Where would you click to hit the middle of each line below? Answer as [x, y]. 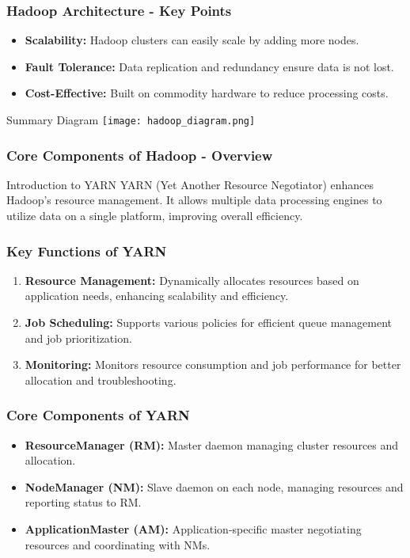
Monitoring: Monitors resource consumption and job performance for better [213, 364]
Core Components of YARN [98, 415]
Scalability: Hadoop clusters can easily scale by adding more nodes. [192, 40]
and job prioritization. [78, 338]
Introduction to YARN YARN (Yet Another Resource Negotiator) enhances [190, 184]
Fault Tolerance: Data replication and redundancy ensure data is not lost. [209, 66]
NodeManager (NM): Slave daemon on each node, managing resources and [214, 486]
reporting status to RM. [83, 502]
